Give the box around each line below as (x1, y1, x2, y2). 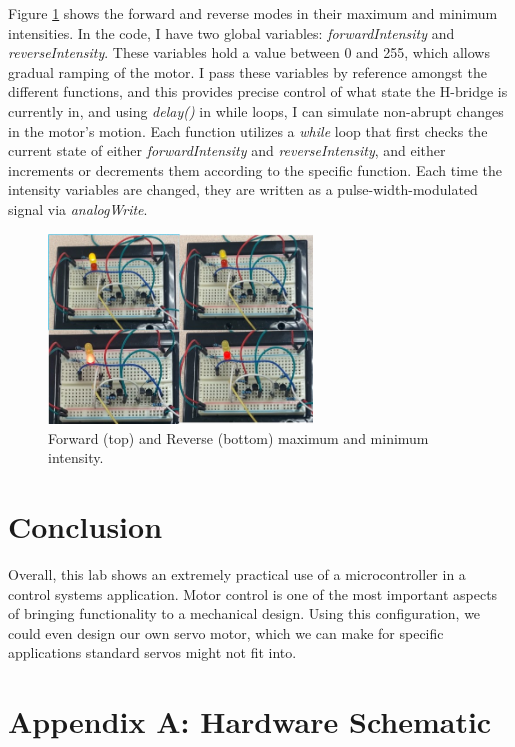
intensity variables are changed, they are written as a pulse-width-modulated (8, 179, 478, 200)
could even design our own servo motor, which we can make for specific (8, 622, 444, 643)
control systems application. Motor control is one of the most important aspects (8, 583, 498, 604)
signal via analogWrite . (8, 198, 148, 219)
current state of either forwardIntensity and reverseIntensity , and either (8, 140, 446, 161)
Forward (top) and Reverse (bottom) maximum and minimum (48, 427, 429, 448)
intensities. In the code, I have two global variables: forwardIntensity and (8, 22, 455, 43)
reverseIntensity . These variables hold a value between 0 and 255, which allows (8, 42, 490, 63)
